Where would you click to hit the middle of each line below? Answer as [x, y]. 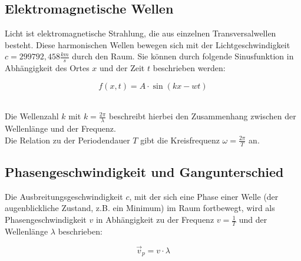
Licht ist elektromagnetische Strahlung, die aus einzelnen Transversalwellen [140, 33]
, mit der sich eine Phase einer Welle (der [204, 196]
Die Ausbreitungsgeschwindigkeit [64, 196]
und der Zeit [122, 68]
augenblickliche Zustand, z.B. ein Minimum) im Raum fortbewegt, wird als [140, 208]
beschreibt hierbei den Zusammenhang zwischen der [202, 116]
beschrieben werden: [189, 68]
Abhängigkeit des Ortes [47, 68]
